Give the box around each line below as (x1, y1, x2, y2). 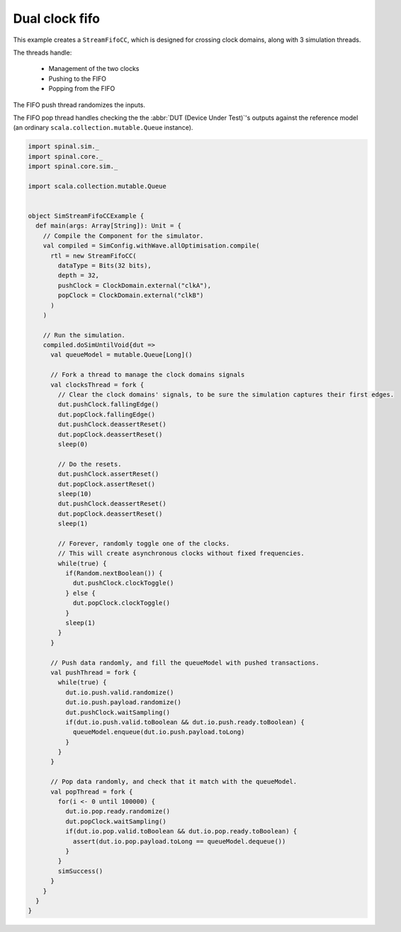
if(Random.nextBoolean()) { (64, 570, 163, 577)
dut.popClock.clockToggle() (72, 599, 170, 607)
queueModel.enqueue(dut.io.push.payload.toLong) (72, 728, 245, 736)
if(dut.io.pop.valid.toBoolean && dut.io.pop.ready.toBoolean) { (64, 827, 298, 836)
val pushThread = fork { (50, 668, 137, 677)
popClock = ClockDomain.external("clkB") (57, 292, 204, 299)
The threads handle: (13, 48, 72, 57)
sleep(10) (57, 489, 92, 498)
